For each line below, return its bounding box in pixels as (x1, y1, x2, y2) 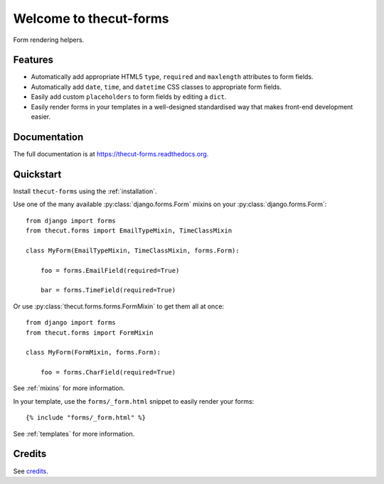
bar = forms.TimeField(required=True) (40, 286, 176, 294)
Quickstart (13, 168, 62, 181)
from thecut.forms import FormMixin (26, 328, 154, 337)
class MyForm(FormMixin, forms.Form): (26, 348, 161, 357)
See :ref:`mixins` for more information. (13, 384, 125, 392)
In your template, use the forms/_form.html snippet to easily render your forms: (13, 397, 255, 405)
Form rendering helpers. (13, 36, 85, 44)
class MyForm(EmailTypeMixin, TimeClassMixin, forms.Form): (26, 246, 240, 254)
